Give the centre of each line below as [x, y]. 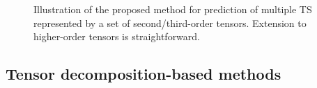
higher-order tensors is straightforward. [117, 36]
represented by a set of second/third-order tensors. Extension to [170, 23]
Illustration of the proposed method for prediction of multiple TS [173, 9]
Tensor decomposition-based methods [144, 74]
